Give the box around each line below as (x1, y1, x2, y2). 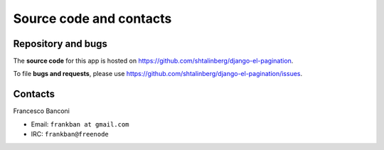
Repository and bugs (13, 38, 108, 50)
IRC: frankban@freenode (31, 130, 110, 139)
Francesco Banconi (13, 107, 70, 115)
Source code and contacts (13, 11, 172, 26)
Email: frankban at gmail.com (31, 119, 129, 128)
